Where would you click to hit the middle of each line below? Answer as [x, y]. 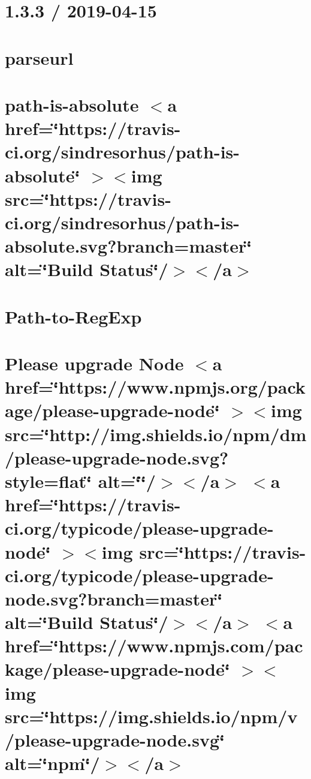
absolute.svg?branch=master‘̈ [129, 246]
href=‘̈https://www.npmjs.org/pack [155, 387]
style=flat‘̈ [49, 480]
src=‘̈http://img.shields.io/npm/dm [156, 434]
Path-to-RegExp [73, 316]
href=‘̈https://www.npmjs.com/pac [154, 645]
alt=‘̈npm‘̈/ [52, 763]
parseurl [39, 57]
